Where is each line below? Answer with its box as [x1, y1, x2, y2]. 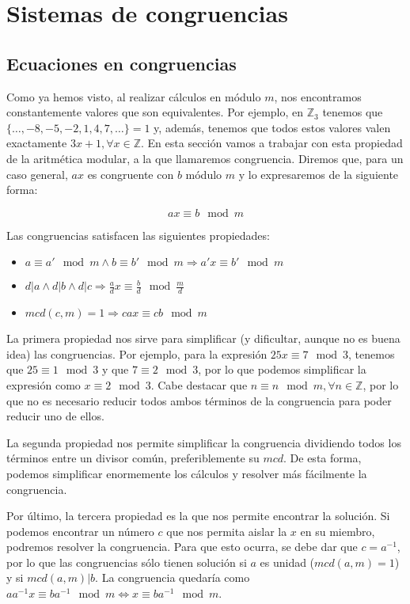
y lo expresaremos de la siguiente [238, 165, 399, 182]
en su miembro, [300, 522, 375, 539]
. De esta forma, [283, 450, 362, 466]
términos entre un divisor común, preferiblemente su [6, 450, 260, 466]
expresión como [6, 376, 81, 393]
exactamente [6, 135, 67, 151]
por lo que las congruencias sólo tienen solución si [6, 553, 247, 570]
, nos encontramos [274, 88, 362, 104]
